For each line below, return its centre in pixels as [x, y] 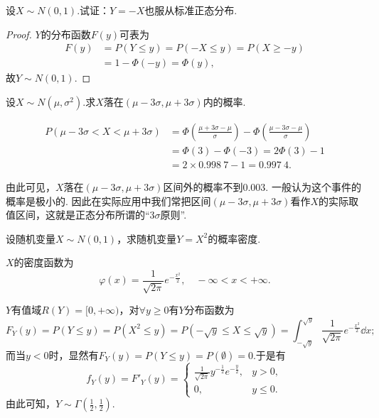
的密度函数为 [44, 262]
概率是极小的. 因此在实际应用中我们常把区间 [108, 200]
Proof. [19, 34]
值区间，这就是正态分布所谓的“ [78, 215]
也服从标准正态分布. [191, 10]
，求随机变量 [147, 238]
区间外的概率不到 [203, 186]
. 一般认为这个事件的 [313, 186]
